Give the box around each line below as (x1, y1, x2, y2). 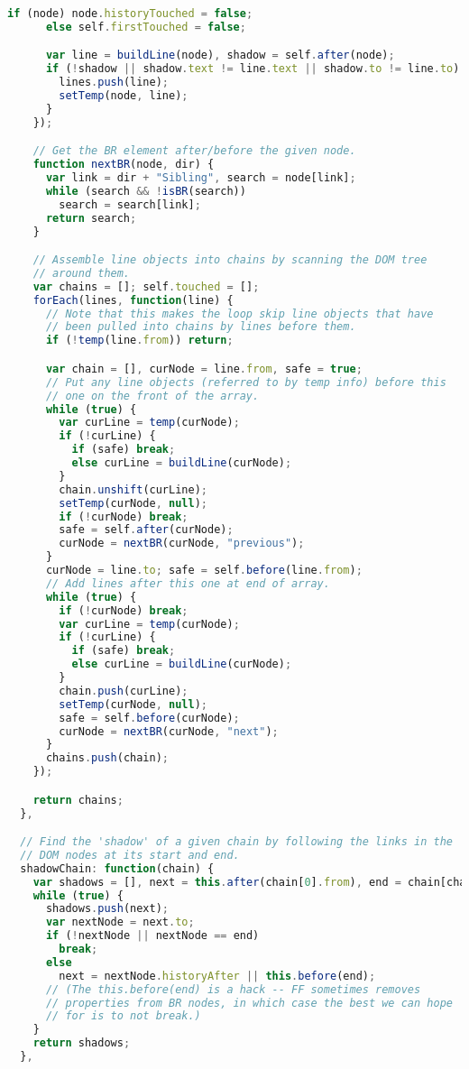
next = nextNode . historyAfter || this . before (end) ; (59, 969, 376, 982)
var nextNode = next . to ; (45, 916, 195, 929)
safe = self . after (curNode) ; (59, 523, 234, 537)
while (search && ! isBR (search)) (45, 184, 246, 198)
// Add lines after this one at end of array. (45, 576, 330, 590)
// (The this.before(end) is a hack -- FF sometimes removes (45, 982, 421, 996)
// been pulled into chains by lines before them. (45, 320, 356, 334)
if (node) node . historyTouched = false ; (7, 7, 253, 20)
